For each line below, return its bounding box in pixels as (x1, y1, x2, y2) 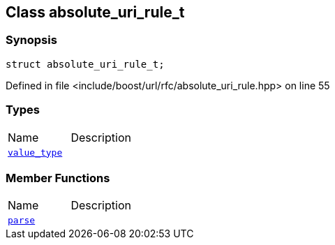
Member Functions (6, 170, 110, 185)
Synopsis (6, 33, 57, 47)
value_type (8, 147, 63, 158)
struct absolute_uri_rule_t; (6, 58, 165, 70)
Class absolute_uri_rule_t (6, 3, 185, 21)
